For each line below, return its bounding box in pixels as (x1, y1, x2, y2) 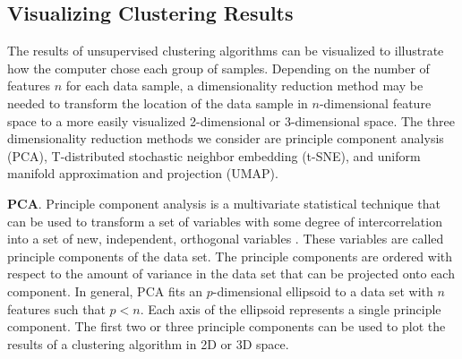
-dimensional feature (319, 93, 432, 112)
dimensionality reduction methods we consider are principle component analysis (7, 129, 444, 148)
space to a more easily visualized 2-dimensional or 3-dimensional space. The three (7, 111, 455, 130)
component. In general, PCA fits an (7, 281, 203, 300)
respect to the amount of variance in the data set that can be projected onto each (7, 264, 455, 283)
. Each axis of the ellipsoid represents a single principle (140, 299, 441, 318)
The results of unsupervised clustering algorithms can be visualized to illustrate (7, 41, 444, 60)
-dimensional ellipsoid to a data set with (212, 281, 433, 300)
